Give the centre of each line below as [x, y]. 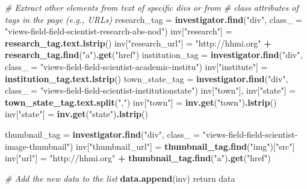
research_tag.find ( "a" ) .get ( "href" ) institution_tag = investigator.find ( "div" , [154, 55]
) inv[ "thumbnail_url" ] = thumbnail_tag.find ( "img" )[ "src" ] [182, 146]
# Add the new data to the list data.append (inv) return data [120, 178]
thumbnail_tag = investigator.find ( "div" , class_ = [102, 134]
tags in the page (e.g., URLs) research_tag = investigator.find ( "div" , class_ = [153, 19]
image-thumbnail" [37, 146]
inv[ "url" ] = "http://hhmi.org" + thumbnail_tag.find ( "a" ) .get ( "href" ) [138, 158]
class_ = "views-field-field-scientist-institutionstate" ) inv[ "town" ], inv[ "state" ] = [150, 90]
